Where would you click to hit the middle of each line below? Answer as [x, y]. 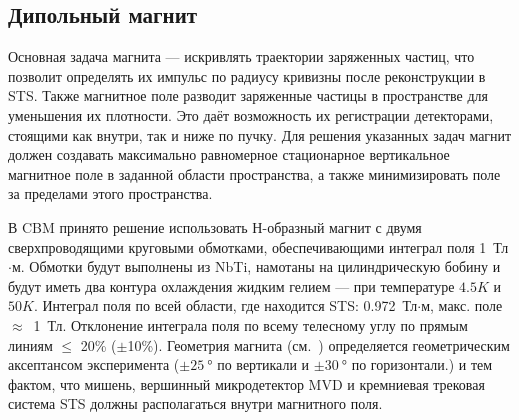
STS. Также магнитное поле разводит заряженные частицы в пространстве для [248, 95]
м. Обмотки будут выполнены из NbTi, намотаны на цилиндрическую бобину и [256, 266]
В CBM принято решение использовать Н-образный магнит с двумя [215, 226]
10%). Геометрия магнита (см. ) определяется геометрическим [318, 344]
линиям [30, 344]
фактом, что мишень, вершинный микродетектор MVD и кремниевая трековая [246, 383]
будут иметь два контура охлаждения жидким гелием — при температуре [231, 285]
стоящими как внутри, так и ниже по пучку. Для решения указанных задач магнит [260, 134]
